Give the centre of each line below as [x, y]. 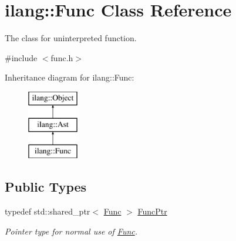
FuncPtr [152, 211]
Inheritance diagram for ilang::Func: [70, 77]
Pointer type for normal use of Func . [71, 231]
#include [21, 57]
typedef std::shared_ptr [48, 211]
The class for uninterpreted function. [71, 38]
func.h [62, 57]
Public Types [46, 187]
